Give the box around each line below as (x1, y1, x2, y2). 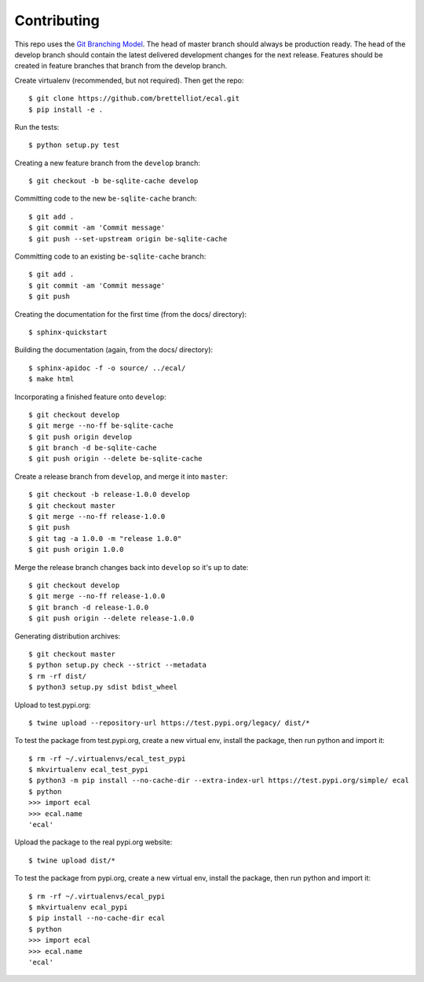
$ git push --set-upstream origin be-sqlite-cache (28, 234, 228, 243)
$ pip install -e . (28, 105, 104, 114)
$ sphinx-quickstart (28, 327, 108, 337)
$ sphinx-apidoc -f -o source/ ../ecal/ (28, 363, 186, 373)
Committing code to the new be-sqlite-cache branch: (14, 193, 197, 204)
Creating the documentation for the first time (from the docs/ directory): (14, 309, 247, 318)
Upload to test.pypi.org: (14, 700, 91, 709)
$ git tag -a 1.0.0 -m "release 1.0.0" (28, 534, 182, 542)
